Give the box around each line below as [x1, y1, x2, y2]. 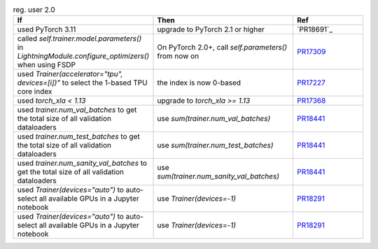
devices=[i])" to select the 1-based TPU [17, 78, 148, 87]
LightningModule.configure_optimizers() [17, 51, 150, 61]
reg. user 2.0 [13, 5, 55, 15]
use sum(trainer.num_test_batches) [157, 141, 274, 150]
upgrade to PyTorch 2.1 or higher [157, 24, 265, 34]
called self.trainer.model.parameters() [17, 34, 142, 43]
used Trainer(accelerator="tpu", [17, 69, 123, 79]
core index [17, 87, 52, 97]
